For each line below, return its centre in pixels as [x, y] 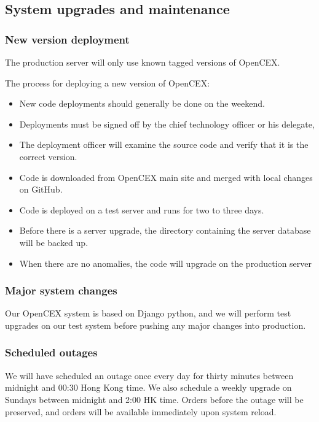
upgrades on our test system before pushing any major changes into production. [156, 325]
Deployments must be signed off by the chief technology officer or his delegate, [167, 124]
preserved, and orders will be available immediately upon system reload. [141, 411]
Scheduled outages [51, 352]
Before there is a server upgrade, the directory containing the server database [165, 230]
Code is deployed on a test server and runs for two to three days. [142, 209]
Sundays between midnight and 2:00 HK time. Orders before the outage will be [154, 399]
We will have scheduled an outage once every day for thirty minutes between [149, 375]
